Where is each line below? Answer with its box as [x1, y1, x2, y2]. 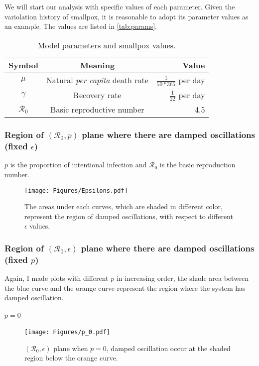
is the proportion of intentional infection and [10, 159, 147, 170]
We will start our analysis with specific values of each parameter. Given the [4, 1, 235, 11]
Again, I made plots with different [4, 273, 109, 283]
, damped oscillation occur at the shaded [106, 343, 231, 353]
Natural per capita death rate [46, 74, 148, 86]
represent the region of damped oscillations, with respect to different [24, 211, 233, 221]
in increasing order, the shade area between [116, 273, 249, 283]
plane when [53, 343, 88, 353]
